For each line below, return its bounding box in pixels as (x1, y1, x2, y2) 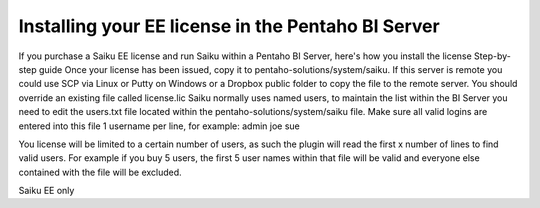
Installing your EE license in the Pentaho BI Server (18, 15, 440, 37)
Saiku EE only (18, 185, 75, 197)
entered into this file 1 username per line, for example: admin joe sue (18, 120, 300, 132)
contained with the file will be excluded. (18, 166, 182, 178)
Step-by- (473, 50, 512, 62)
